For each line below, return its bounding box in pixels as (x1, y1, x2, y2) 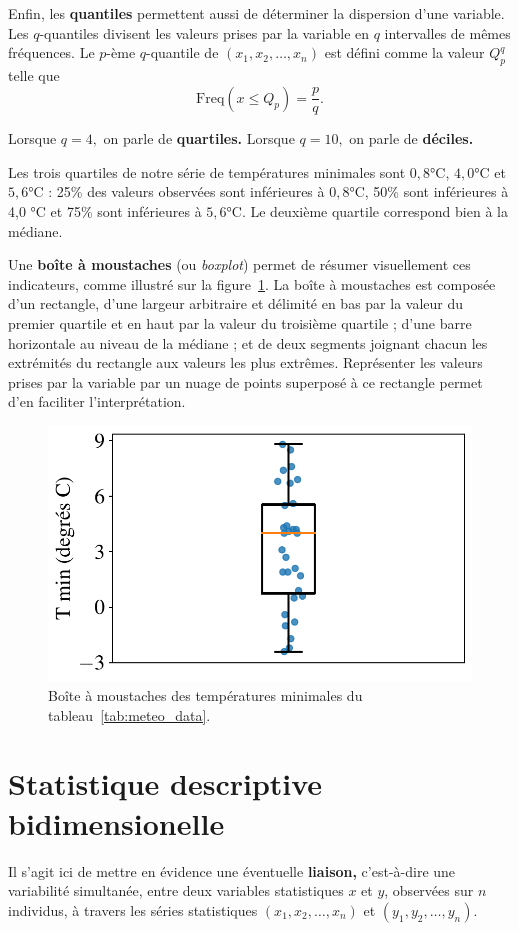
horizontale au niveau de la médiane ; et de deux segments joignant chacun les (8, 332, 488, 353)
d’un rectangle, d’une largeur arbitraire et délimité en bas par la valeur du (8, 293, 464, 314)
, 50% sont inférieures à (364, 181, 509, 202)
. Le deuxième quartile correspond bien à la (241, 200, 508, 221)
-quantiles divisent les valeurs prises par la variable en (39, 22, 370, 43)
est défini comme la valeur (324, 42, 485, 63)
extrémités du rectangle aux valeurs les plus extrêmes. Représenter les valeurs (8, 352, 483, 373)
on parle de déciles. (349, 128, 474, 149)
